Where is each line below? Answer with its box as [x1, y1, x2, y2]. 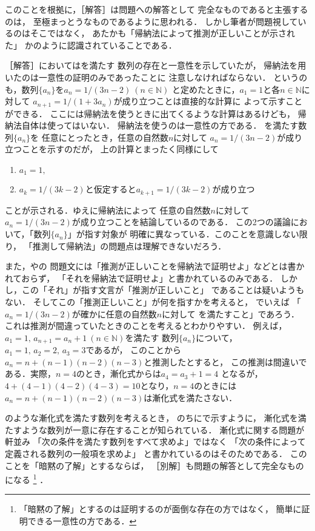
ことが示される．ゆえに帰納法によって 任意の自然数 [5, 203, 211, 216]
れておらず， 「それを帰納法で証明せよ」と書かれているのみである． [5, 271, 278, 284]
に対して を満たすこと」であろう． [162, 307, 300, 320]
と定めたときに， [172, 83, 240, 95]
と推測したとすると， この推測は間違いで [144, 355, 307, 368]
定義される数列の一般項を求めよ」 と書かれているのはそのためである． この [5, 447, 307, 460]
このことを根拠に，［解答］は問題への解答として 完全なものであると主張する [5, 3, 308, 15]
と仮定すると [85, 183, 136, 195]
